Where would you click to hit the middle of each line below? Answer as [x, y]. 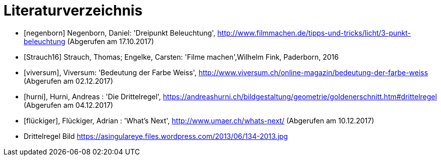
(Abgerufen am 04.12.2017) [69, 105]
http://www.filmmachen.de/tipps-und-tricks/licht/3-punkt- [314, 33]
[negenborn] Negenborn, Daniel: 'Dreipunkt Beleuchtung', [120, 33]
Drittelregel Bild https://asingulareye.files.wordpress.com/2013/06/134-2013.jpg [156, 136]
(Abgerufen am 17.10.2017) [111, 41]
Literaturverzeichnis [73, 11]
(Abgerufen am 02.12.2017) [69, 81]
